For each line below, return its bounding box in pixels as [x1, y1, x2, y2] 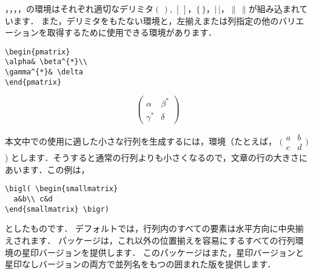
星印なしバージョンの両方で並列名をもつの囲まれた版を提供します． [5, 258, 276, 270]
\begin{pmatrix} [5, 47, 70, 56]
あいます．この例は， [5, 163, 90, 175]
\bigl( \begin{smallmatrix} [5, 184, 118, 194]
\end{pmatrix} [5, 77, 62, 86]
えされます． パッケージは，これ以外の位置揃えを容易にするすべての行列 [5, 233, 295, 246]
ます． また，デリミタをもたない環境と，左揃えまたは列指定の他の [13, 14, 279, 27]
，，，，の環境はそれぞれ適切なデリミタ [5, 2, 153, 15]
